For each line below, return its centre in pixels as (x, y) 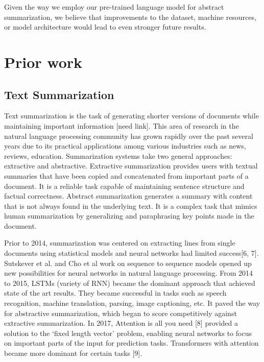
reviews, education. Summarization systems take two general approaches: (118, 155)
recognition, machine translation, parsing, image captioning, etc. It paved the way (132, 303)
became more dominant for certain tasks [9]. (73, 353)
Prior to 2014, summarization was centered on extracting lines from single (120, 243)
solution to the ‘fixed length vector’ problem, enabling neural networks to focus (128, 333)
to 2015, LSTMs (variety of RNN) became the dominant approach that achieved (130, 283)
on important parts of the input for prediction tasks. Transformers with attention (131, 343)
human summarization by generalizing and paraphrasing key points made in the (129, 216)
